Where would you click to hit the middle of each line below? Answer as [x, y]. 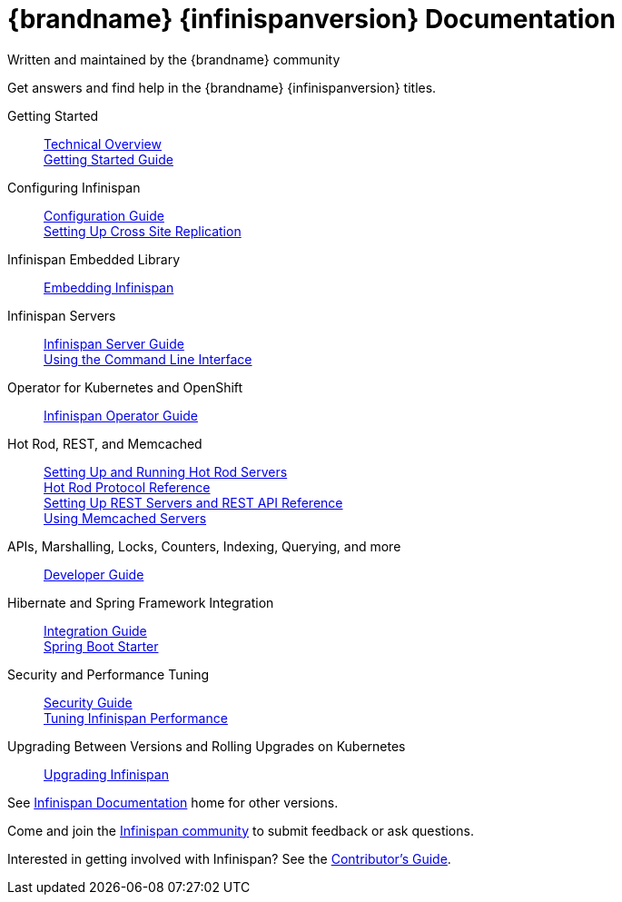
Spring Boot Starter [101, 646]
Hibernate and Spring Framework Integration [141, 602]
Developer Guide [94, 574]
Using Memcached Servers [125, 518]
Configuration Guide [104, 215]
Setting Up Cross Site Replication [143, 231]
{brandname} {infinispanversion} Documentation [311, 19]
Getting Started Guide [109, 159]
